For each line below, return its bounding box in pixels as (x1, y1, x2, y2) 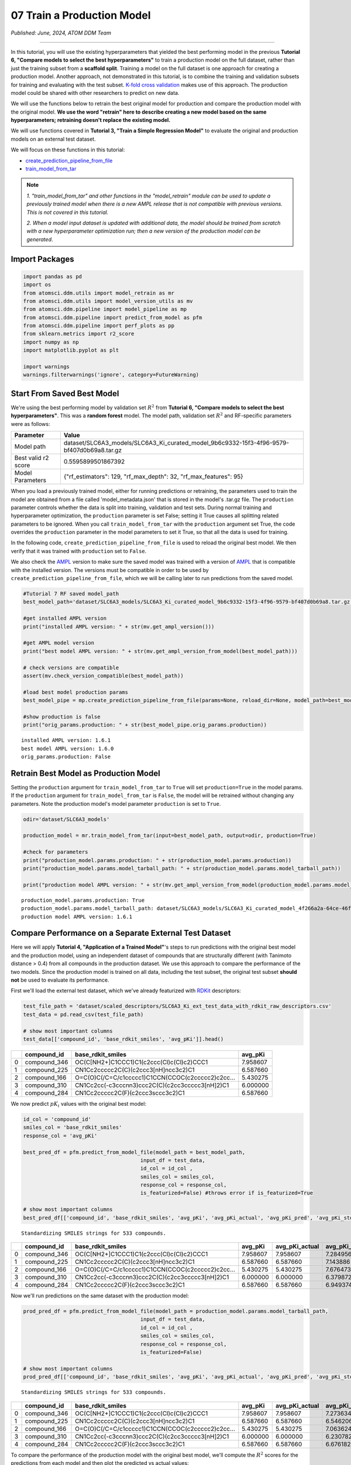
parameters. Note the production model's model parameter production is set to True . (11, 800, 221, 807)
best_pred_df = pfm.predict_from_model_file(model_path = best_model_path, (23, 1149, 246, 1156)
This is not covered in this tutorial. (26, 209, 109, 216)
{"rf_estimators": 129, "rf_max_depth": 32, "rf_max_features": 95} (63, 472, 243, 481)
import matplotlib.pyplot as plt (23, 347, 119, 354)
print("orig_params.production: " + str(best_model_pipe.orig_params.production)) (23, 721, 267, 728)
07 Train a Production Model (11, 9, 152, 22)
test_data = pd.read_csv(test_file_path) (23, 1011, 144, 1018)
